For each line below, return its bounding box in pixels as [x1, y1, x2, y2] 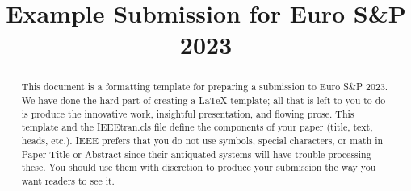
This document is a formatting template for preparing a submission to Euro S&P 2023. [21, 80, 388, 93]
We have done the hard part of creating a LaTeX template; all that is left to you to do [21, 93, 386, 107]
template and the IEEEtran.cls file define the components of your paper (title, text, [21, 120, 373, 134]
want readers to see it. [21, 173, 115, 187]
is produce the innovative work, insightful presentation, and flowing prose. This [21, 106, 354, 120]
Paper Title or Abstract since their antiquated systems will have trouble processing [21, 147, 371, 160]
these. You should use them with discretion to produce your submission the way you [21, 160, 376, 174]
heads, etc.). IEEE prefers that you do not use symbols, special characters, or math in [21, 133, 384, 147]
